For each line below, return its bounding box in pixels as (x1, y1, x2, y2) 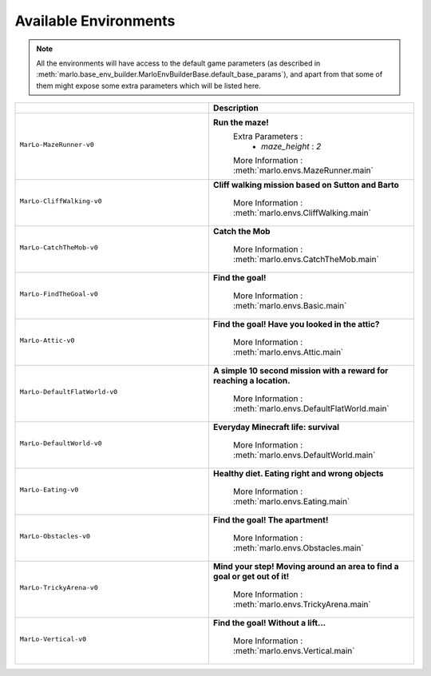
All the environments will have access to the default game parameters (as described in (36, 58, 321, 68)
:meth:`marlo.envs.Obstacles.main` (232, 543, 364, 554)
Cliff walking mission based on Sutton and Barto (212, 180, 399, 191)
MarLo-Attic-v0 (19, 336, 75, 344)
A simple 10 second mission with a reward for (212, 365, 389, 376)
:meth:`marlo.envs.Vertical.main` (232, 646, 355, 657)
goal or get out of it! (212, 571, 290, 583)
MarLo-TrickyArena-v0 (19, 583, 99, 591)
